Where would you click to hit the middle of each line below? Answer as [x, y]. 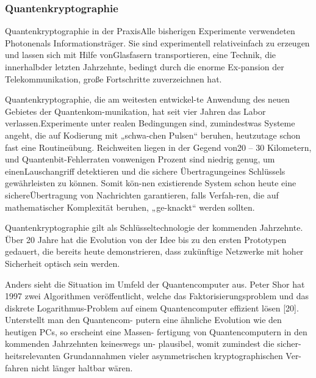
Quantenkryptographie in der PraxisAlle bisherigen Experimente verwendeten [150, 31]
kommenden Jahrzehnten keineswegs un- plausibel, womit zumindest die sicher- [153, 343]
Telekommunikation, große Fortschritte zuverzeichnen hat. [113, 78]
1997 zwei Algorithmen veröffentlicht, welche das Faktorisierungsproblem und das [157, 296]
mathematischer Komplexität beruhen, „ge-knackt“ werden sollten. [130, 207]
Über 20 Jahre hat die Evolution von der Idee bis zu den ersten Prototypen [146, 239]
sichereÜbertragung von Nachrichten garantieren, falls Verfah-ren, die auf [142, 194]
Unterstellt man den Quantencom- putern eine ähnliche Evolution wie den [143, 320]
